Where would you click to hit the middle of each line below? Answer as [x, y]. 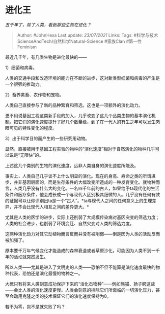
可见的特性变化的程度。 [33, 128]
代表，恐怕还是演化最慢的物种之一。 [46, 273]
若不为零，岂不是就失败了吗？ [35, 307]
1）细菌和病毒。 [21, 68]
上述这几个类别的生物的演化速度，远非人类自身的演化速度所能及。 [72, 165]
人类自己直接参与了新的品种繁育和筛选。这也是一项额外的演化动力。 [74, 105]
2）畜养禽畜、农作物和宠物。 [34, 95]
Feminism [27, 47]
